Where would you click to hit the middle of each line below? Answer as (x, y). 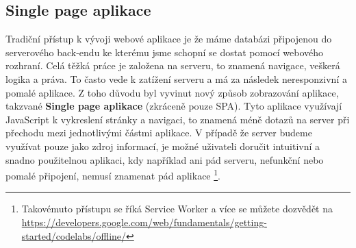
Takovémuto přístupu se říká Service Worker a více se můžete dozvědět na (177, 209)
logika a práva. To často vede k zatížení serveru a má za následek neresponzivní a (176, 78)
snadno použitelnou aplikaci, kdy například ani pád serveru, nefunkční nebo (165, 159)
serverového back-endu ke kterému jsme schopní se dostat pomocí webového (164, 52)
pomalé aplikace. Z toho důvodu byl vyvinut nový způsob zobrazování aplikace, (172, 92)
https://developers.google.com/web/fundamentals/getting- (144, 222)
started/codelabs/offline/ (74, 235)
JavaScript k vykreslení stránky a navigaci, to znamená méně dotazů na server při (178, 119)
